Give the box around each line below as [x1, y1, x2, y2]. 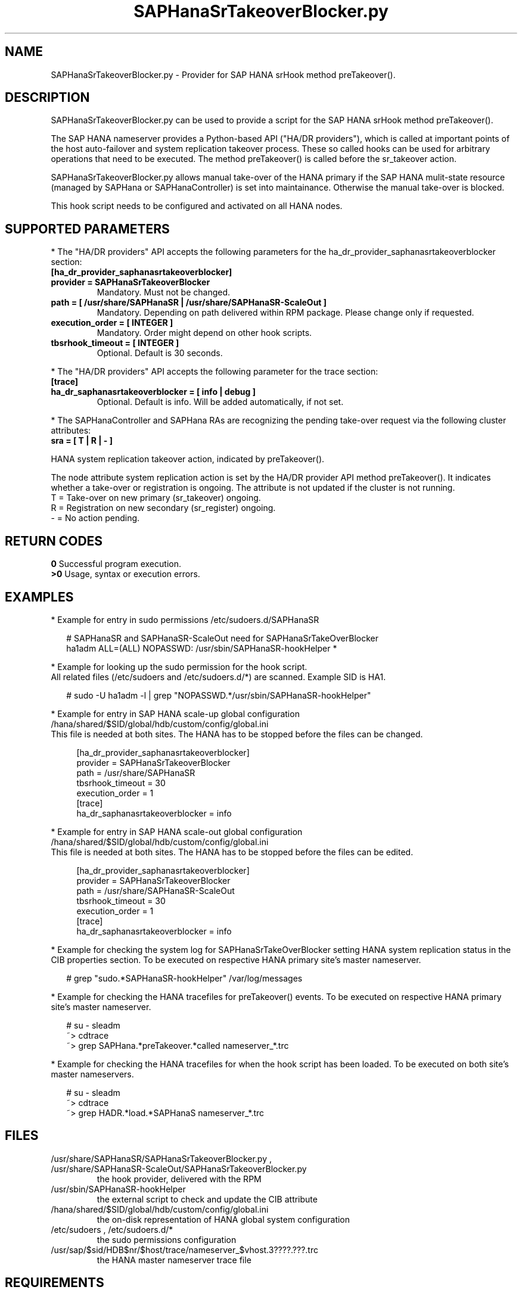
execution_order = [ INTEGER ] [51, 317, 173, 328]
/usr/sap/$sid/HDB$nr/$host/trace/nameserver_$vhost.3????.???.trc [51, 1244, 318, 1255]
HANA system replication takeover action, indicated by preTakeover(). [51, 454, 325, 465]
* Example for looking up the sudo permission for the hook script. [51, 661, 307, 672]
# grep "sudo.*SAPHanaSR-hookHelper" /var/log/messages [66, 973, 303, 983]
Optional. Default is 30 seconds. [97, 348, 223, 359]
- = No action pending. [51, 513, 140, 524]
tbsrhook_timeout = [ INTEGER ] [51, 338, 179, 348]
